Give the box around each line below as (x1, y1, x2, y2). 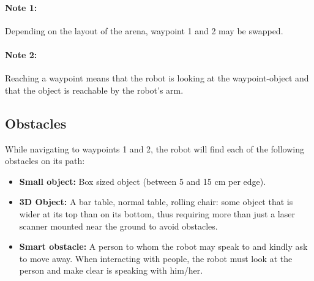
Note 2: (5, 48, 37, 61)
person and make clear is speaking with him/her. (19, 264, 203, 277)
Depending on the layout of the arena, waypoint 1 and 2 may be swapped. (5, 24, 283, 37)
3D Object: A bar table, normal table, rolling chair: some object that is (19, 195, 293, 208)
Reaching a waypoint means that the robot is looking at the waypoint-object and (5, 72, 309, 84)
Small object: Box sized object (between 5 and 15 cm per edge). (19, 174, 266, 187)
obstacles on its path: (5, 154, 85, 167)
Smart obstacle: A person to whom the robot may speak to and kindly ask (19, 240, 308, 253)
